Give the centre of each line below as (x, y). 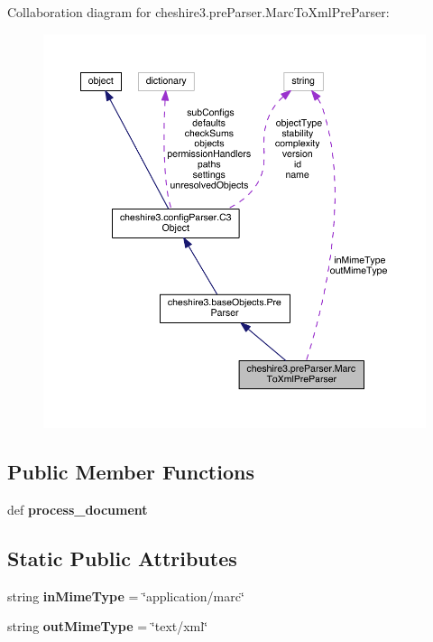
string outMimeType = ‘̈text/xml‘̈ (108, 626)
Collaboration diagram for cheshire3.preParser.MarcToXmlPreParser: (198, 12)
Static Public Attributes (122, 558)
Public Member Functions (131, 472)
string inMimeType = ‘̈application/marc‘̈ (126, 595)
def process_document (78, 509)
